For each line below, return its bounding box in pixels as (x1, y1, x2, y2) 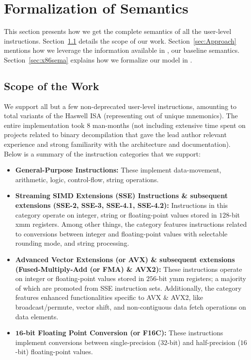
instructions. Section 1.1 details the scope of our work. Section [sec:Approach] (4, 35, 236, 46)
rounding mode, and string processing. (15, 238, 129, 248)
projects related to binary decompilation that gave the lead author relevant (4, 129, 227, 140)
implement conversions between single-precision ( (15, 337, 161, 347)
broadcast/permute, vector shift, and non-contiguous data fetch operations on (15, 301, 246, 312)
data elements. (15, 311, 59, 321)
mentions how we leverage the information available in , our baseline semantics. (4, 45, 240, 55)
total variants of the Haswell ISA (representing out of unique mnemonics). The (4, 110, 238, 121)
